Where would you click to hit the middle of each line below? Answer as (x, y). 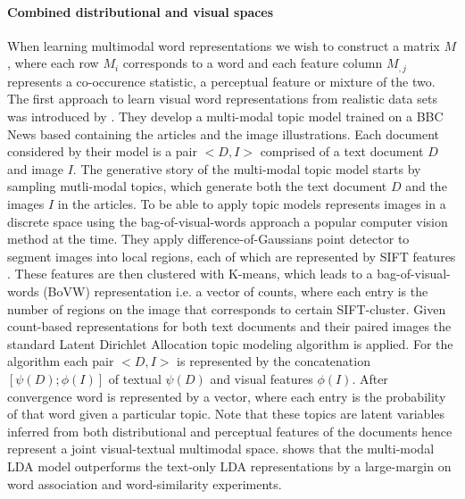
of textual (135, 378)
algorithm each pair (61, 361)
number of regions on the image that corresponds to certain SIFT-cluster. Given (227, 308)
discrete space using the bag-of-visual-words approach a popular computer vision (228, 221)
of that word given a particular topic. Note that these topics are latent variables (226, 414)
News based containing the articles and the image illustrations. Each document (224, 133)
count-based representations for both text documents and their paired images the (229, 326)
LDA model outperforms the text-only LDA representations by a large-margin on (229, 466)
